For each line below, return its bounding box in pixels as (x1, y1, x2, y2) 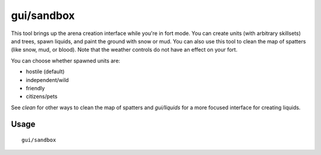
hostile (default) (26, 68, 65, 75)
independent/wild (26, 76, 69, 83)
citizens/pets (26, 93, 58, 100)
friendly (26, 84, 45, 91)
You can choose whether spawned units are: (11, 57, 121, 64)
